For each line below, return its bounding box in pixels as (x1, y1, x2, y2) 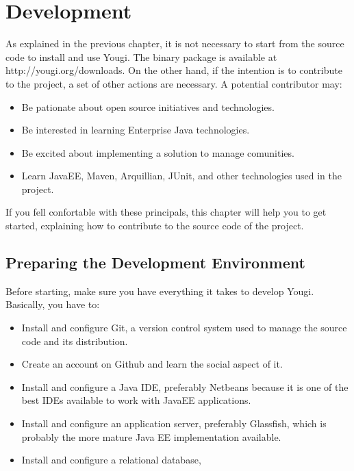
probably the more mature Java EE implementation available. (21, 429, 281, 444)
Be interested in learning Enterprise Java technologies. (21, 123, 250, 137)
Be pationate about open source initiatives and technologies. (21, 99, 275, 114)
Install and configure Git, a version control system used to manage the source (21, 320, 347, 335)
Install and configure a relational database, (21, 453, 201, 467)
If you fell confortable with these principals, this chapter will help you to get (5, 205, 327, 219)
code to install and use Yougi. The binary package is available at (5, 49, 277, 64)
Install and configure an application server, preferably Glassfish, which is (21, 416, 327, 431)
